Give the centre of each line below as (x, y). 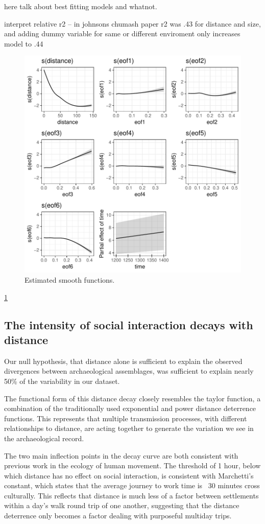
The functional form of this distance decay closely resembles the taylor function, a (132, 398)
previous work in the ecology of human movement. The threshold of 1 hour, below (132, 465)
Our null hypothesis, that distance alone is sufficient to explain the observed (123, 361)
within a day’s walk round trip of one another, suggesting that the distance (122, 505)
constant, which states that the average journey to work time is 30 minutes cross (132, 485)
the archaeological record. (44, 438)
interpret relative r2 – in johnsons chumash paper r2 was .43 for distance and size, (132, 23)
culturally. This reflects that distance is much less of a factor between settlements (131, 495)
